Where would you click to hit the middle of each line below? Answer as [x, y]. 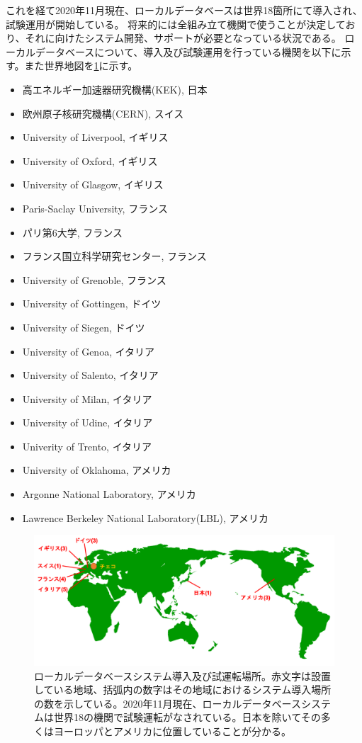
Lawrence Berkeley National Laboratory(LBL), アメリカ [145, 517]
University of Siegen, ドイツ [84, 327]
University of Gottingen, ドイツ [92, 304]
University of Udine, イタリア [87, 422]
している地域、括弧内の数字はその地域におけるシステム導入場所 [183, 690]
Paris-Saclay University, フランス [95, 208]
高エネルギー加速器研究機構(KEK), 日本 [115, 89]
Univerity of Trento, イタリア [87, 446]
